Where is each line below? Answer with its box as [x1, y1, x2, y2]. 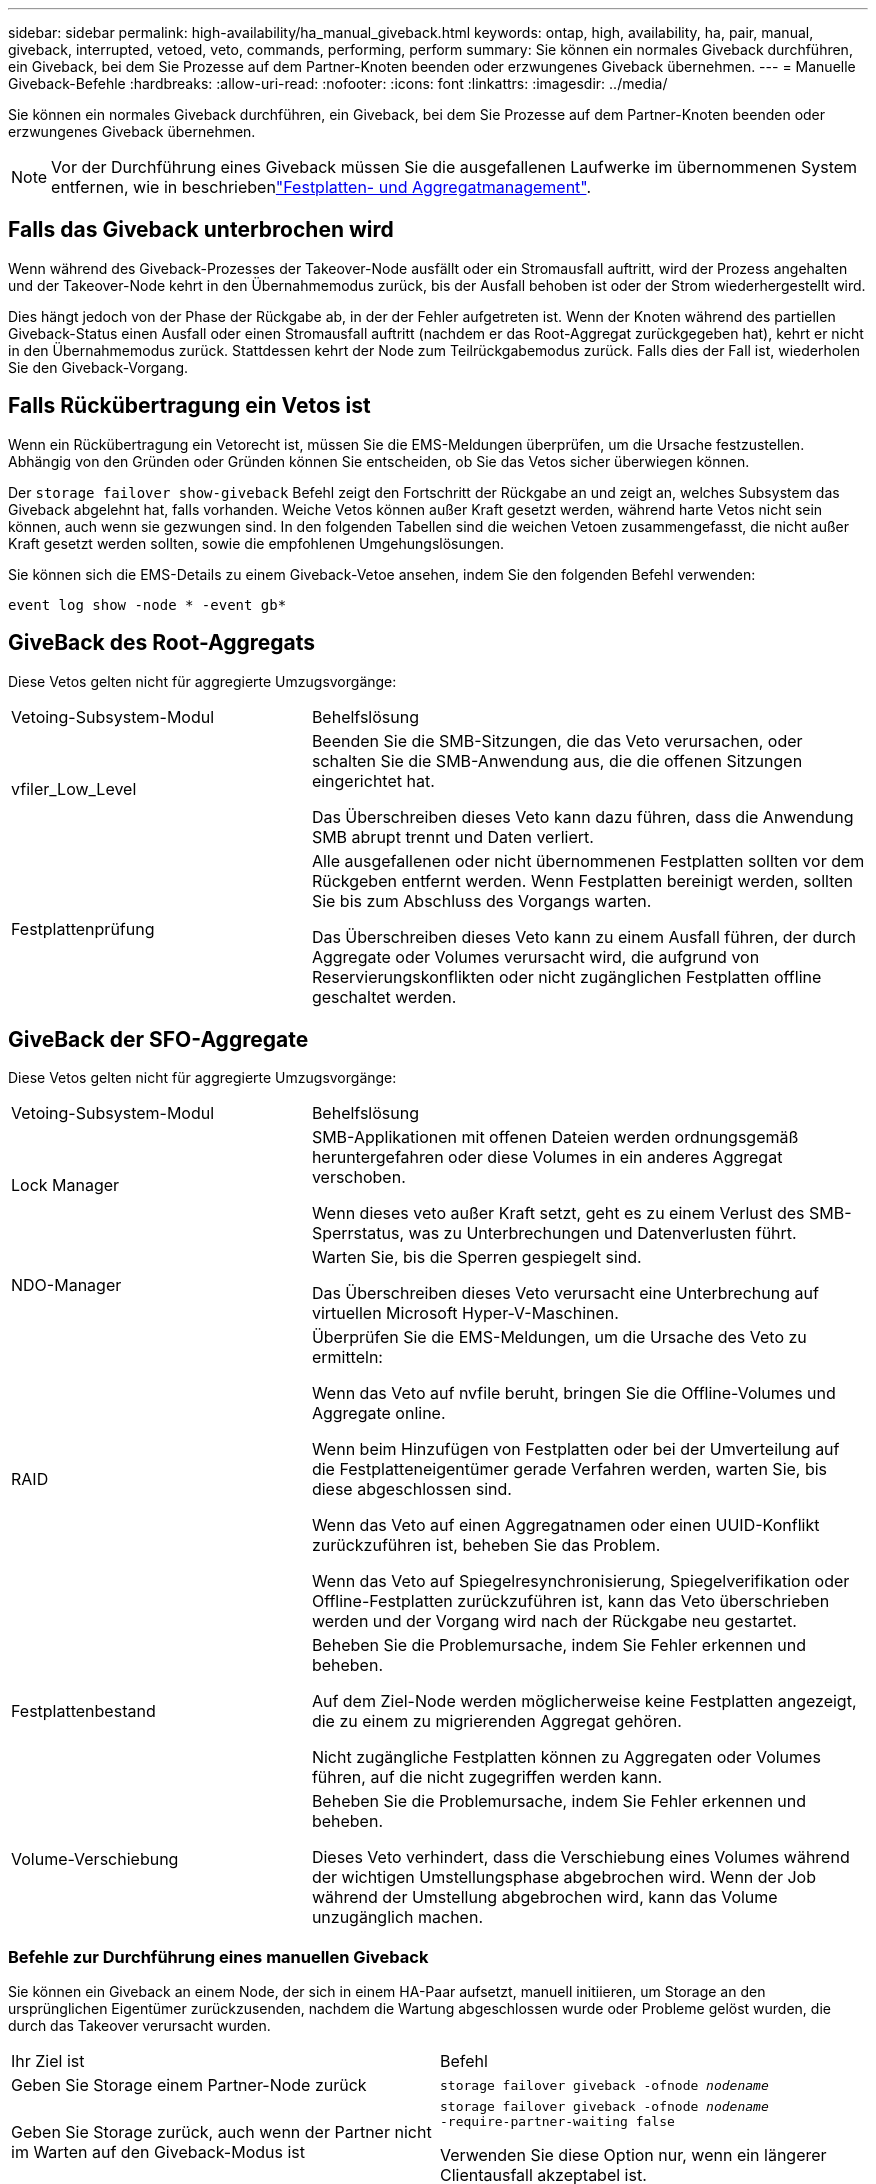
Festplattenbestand [11, 1701, 156, 1722]
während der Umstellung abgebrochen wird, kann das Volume [311, 1887, 778, 1908]
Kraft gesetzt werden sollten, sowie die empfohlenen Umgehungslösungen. [8, 534, 505, 552]
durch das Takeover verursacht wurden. [8, 2017, 271, 2035]
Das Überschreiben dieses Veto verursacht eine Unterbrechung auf [311, 1283, 819, 1304]
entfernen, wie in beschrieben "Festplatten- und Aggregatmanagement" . [51, 177, 592, 197]
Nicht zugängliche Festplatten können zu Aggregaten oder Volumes [311, 1747, 821, 1768]
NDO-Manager [11, 1275, 122, 1296]
